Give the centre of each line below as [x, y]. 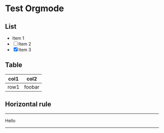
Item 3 [25, 50]
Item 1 [18, 38]
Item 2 [25, 44]
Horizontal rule [28, 104]
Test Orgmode [35, 9]
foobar [32, 87]
